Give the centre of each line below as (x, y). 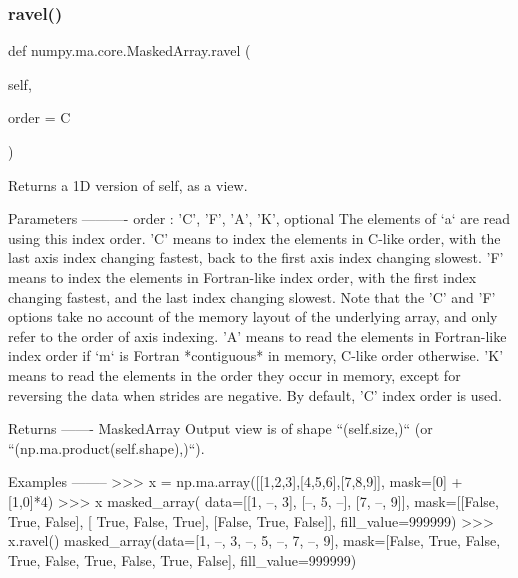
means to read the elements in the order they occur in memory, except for (234, 374)
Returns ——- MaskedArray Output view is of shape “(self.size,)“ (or (220, 428)
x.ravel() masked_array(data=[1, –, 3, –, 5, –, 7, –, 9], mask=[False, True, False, (254, 540)
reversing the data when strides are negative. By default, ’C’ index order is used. (255, 394)
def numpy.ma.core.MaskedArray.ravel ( (129, 50)
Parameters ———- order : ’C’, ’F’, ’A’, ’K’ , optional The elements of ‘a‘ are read (259, 218)
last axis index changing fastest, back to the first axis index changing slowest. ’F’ (256, 257)
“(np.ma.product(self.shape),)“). (106, 447)
